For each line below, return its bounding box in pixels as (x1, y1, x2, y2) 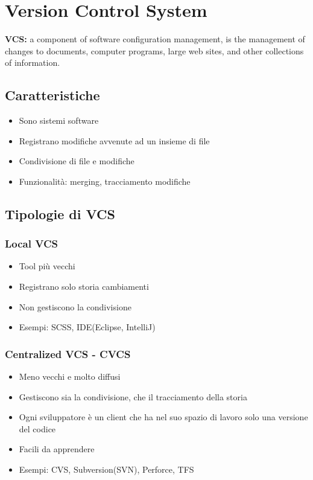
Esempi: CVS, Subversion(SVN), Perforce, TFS (19, 463, 194, 476)
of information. (5, 56, 60, 69)
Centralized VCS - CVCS (5, 346, 131, 361)
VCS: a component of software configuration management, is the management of (5, 33, 305, 45)
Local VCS (5, 236, 58, 251)
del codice (19, 422, 56, 435)
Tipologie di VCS (5, 204, 115, 223)
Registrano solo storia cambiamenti (19, 280, 149, 293)
